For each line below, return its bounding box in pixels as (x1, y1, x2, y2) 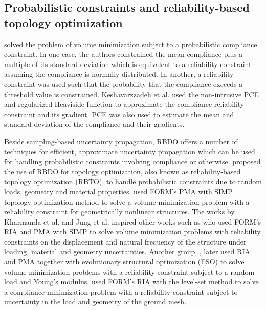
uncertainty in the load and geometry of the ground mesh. (4, 296, 187, 307)
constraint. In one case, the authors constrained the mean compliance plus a (4, 49, 243, 59)
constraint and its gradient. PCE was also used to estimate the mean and (4, 108, 234, 119)
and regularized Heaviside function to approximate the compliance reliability (4, 99, 245, 109)
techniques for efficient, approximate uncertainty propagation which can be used (4, 146, 255, 157)
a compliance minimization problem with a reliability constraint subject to (4, 286, 238, 297)
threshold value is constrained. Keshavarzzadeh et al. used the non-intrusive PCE (4, 88, 259, 99)
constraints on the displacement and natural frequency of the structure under (4, 236, 247, 247)
